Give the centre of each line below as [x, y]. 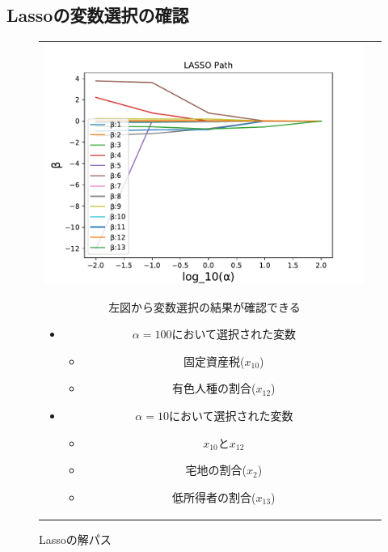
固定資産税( [214, 361]
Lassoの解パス [75, 539]
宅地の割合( [216, 470]
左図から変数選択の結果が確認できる [205, 306]
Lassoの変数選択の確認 [98, 15]
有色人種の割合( [214, 388]
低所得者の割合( [214, 497]
